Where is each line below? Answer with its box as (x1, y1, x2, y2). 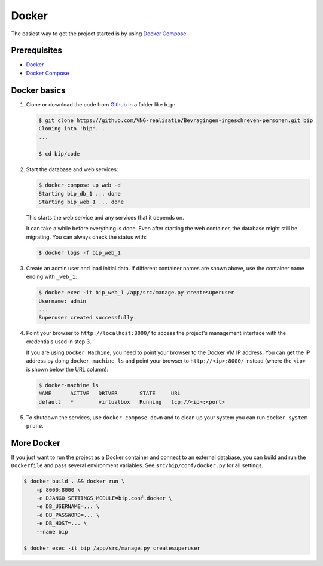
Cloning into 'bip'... (38, 126, 105, 132)
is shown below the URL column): (26, 366, 109, 373)
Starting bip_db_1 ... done (38, 190, 121, 197)
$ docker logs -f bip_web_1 (38, 249, 121, 256)
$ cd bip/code (38, 150, 80, 157)
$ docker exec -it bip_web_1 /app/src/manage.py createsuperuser (38, 289, 234, 296)
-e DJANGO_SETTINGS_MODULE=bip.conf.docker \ (36, 495, 172, 502)
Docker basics (11, 85, 66, 95)
